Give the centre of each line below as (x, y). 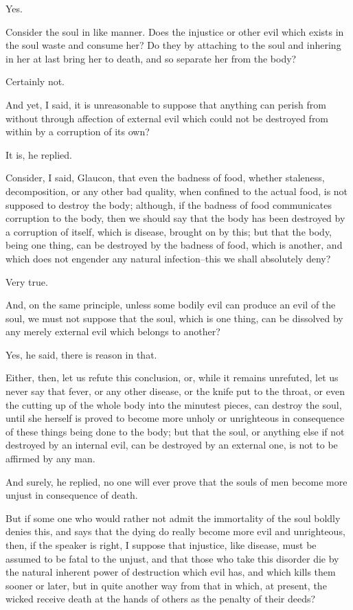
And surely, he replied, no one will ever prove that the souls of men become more (176, 481)
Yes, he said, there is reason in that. (81, 354)
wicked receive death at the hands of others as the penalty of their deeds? (161, 599)
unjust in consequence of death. (72, 495)
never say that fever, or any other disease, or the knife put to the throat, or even (175, 391)
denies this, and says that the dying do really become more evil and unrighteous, (175, 531)
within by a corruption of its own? (78, 132)
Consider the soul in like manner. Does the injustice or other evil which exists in (175, 31)
